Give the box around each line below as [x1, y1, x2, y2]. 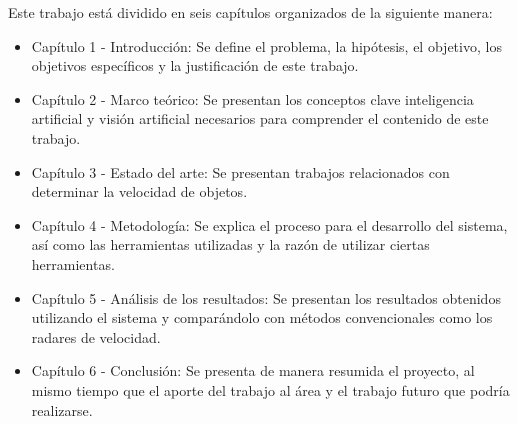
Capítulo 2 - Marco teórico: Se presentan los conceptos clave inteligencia [31, 88, 474, 109]
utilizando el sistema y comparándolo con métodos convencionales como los [31, 307, 493, 328]
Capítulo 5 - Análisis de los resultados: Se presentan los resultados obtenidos [31, 287, 501, 308]
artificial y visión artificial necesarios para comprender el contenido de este [31, 108, 489, 129]
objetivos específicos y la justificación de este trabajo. [31, 55, 359, 76]
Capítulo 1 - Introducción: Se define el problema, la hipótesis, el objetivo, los [31, 35, 502, 56]
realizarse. [31, 399, 93, 420]
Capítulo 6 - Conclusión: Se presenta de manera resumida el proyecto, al [31, 360, 475, 381]
